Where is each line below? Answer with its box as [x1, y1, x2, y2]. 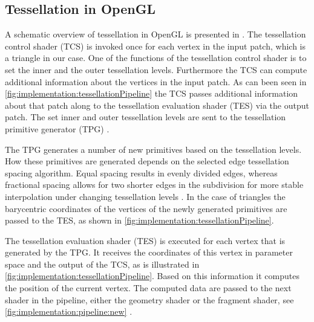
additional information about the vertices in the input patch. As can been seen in [5, 75, 307, 88]
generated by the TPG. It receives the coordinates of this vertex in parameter [5, 246, 293, 259]
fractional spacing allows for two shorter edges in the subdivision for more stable [5, 178, 304, 191]
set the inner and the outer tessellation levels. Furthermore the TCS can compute [5, 63, 307, 76]
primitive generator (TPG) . [5, 122, 110, 135]
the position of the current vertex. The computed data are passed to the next [5, 282, 292, 294]
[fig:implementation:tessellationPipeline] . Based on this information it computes [5, 269, 299, 282]
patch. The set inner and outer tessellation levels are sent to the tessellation [5, 111, 286, 123]
